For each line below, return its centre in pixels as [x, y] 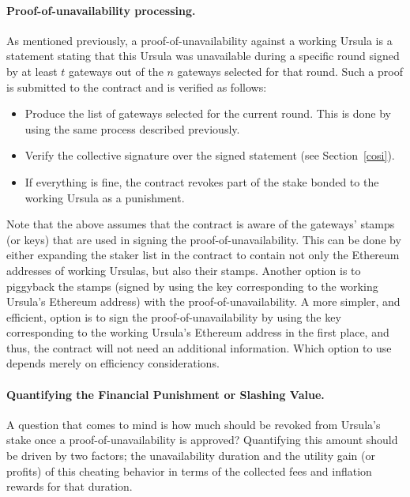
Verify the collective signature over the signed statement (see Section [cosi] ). [210, 155]
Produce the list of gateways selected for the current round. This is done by [208, 113]
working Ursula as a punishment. [105, 197]
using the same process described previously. [132, 128]
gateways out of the [116, 71]
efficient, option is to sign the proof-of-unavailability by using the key [174, 316]
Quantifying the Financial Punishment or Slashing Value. [166, 394]
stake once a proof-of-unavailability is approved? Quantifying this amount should [202, 440]
